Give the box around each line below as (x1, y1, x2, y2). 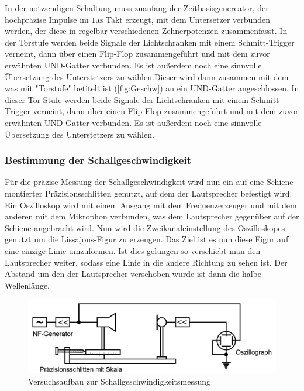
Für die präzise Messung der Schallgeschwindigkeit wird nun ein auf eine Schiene (5, 176, 293, 188)
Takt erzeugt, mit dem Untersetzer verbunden (105, 13, 270, 25)
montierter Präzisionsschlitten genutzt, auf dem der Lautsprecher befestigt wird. (5, 187, 292, 199)
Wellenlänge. (5, 279, 50, 291)
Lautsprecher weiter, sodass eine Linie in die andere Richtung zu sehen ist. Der (5, 256, 288, 268)
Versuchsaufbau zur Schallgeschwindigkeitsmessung (28, 375, 211, 387)
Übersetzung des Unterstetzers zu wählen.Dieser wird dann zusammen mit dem (5, 70, 289, 83)
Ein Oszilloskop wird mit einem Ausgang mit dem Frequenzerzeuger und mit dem (5, 198, 297, 211)
